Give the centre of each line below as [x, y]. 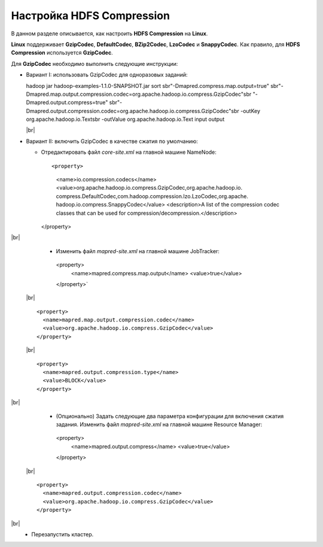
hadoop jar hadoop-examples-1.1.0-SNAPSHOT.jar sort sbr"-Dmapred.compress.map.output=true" [147, 86]
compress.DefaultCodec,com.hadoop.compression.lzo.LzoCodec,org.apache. [152, 196]
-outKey [250, 111]
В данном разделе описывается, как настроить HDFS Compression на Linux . [109, 34]
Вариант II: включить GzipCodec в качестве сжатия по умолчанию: [112, 141]
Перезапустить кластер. [63, 534]
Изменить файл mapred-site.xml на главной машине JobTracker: [138, 251]
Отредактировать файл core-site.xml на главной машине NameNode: [129, 152]
